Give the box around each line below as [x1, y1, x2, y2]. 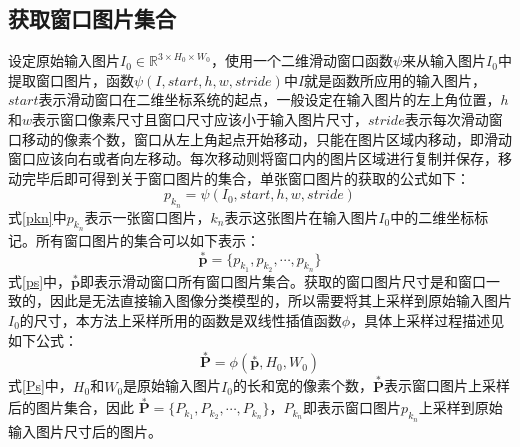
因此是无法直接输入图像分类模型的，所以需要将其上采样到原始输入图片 [49, 290, 512, 311]
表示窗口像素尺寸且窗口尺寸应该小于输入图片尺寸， [32, 108, 369, 129]
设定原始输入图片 [8, 50, 120, 71]
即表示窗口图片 [303, 397, 402, 418]
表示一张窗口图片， [84, 206, 211, 227]
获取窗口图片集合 [8, 3, 176, 34]
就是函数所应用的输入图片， [304, 69, 487, 90]
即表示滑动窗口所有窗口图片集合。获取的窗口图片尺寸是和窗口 [80, 270, 487, 291]
